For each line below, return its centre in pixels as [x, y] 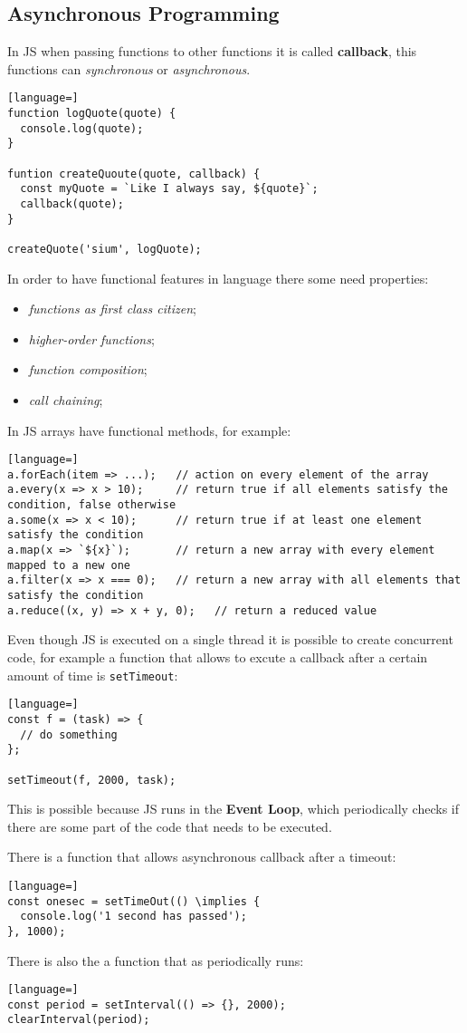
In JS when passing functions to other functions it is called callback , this [212, 51]
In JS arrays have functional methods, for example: [149, 430]
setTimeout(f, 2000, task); [92, 780]
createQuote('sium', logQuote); [105, 249]
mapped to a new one [69, 565]
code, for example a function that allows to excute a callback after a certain [218, 656]
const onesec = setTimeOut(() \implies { [134, 901]
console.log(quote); [82, 128]
